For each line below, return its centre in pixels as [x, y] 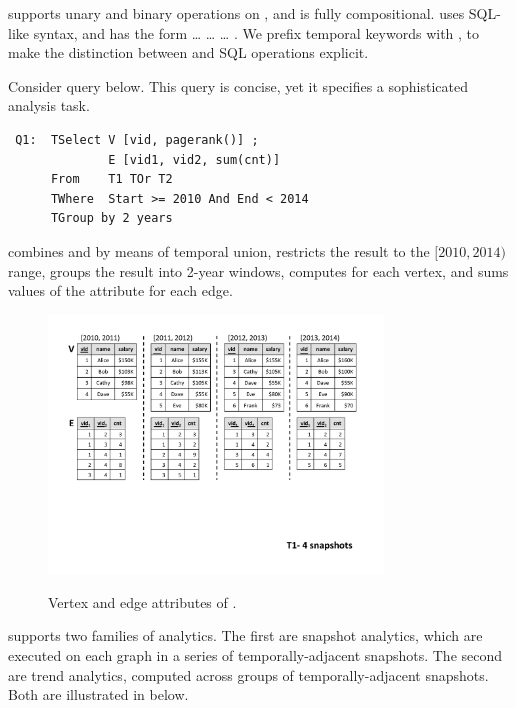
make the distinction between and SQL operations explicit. [188, 52]
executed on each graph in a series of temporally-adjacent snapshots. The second [255, 655]
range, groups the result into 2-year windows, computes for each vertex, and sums [258, 270]
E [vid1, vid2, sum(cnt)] [194, 159]
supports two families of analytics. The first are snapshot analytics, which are [245, 635]
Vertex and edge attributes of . [142, 601]
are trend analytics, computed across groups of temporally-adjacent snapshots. [248, 674]
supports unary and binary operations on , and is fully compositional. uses [236, 13]
